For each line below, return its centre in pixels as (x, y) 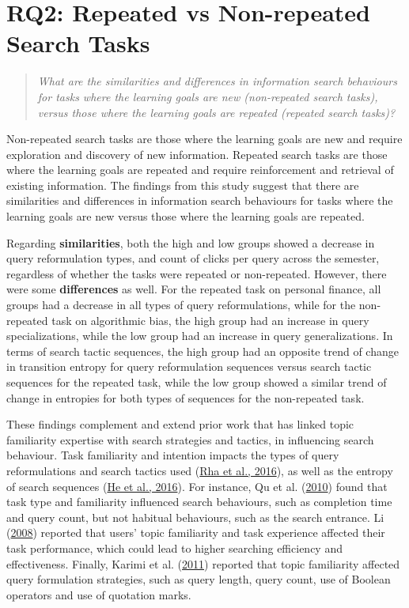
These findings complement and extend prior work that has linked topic (180, 424)
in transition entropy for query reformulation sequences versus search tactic (189, 366)
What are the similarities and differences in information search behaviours (217, 81)
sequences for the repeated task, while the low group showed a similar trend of (197, 382)
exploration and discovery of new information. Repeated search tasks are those (197, 154)
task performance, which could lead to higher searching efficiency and (174, 548)
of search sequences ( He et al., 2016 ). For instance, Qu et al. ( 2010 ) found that (197, 486)
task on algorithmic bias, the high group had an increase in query (210, 320)
